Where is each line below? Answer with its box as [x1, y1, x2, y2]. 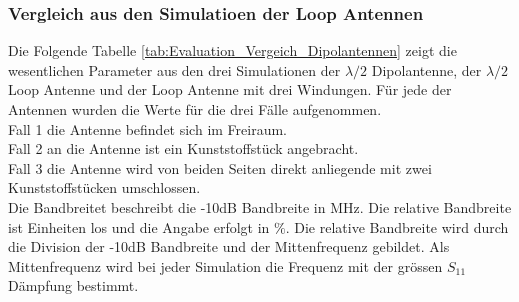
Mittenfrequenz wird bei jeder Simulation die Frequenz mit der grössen [8, 255, 443, 276]
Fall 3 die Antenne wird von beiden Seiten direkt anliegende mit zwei [8, 157, 432, 178]
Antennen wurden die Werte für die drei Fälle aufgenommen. [8, 99, 382, 119]
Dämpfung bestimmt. [8, 275, 139, 296]
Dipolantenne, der [371, 59, 482, 80]
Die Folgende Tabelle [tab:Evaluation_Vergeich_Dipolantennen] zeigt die [8, 40, 457, 61]
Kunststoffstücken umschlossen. [8, 177, 201, 198]
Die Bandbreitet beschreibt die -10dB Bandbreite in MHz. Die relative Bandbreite [8, 196, 512, 217]
